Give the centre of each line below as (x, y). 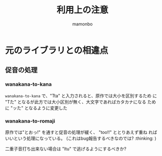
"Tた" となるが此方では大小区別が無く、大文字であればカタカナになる (76, 102)
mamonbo (82, 24)
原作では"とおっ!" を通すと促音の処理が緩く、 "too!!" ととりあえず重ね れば (81, 132)
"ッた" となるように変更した (39, 108)
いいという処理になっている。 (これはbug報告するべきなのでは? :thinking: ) (81, 138)
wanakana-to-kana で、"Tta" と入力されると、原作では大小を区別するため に (81, 96)
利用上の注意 (82, 10)
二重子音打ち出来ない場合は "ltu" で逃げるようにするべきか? (66, 149)
